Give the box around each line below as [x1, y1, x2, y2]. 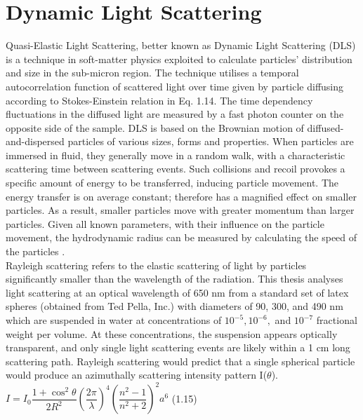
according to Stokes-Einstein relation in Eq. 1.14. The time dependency [6, 93, 313, 107]
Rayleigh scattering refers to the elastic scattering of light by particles [6, 257, 307, 272]
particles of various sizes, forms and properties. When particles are [67, 134, 354, 149]
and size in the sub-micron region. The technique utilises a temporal [6, 65, 299, 80]
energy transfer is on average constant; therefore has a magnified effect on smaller [6, 189, 357, 203]
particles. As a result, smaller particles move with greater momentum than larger [6, 203, 355, 217]
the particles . [6, 244, 65, 259]
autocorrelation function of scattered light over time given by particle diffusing [6, 79, 344, 93]
